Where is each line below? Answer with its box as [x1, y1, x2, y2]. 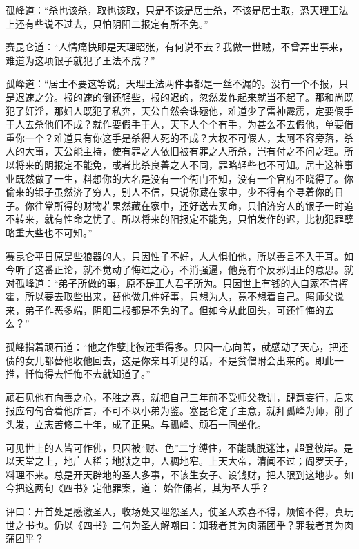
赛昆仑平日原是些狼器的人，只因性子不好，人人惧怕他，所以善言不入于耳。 [6, 248, 344, 263]
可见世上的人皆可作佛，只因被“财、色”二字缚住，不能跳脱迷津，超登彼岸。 [6, 440, 344, 454]
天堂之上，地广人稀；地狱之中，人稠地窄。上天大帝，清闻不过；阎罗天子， [14, 454, 353, 468]
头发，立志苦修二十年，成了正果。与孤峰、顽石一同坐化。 [6, 417, 266, 431]
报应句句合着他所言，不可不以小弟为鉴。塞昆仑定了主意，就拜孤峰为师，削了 [6, 403, 353, 418]
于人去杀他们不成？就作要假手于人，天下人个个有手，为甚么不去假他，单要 [6, 117, 344, 131]
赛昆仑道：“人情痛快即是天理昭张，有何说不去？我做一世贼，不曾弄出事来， [6, 39, 349, 54]
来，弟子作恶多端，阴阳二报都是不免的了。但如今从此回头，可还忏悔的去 [6, 302, 334, 317]
